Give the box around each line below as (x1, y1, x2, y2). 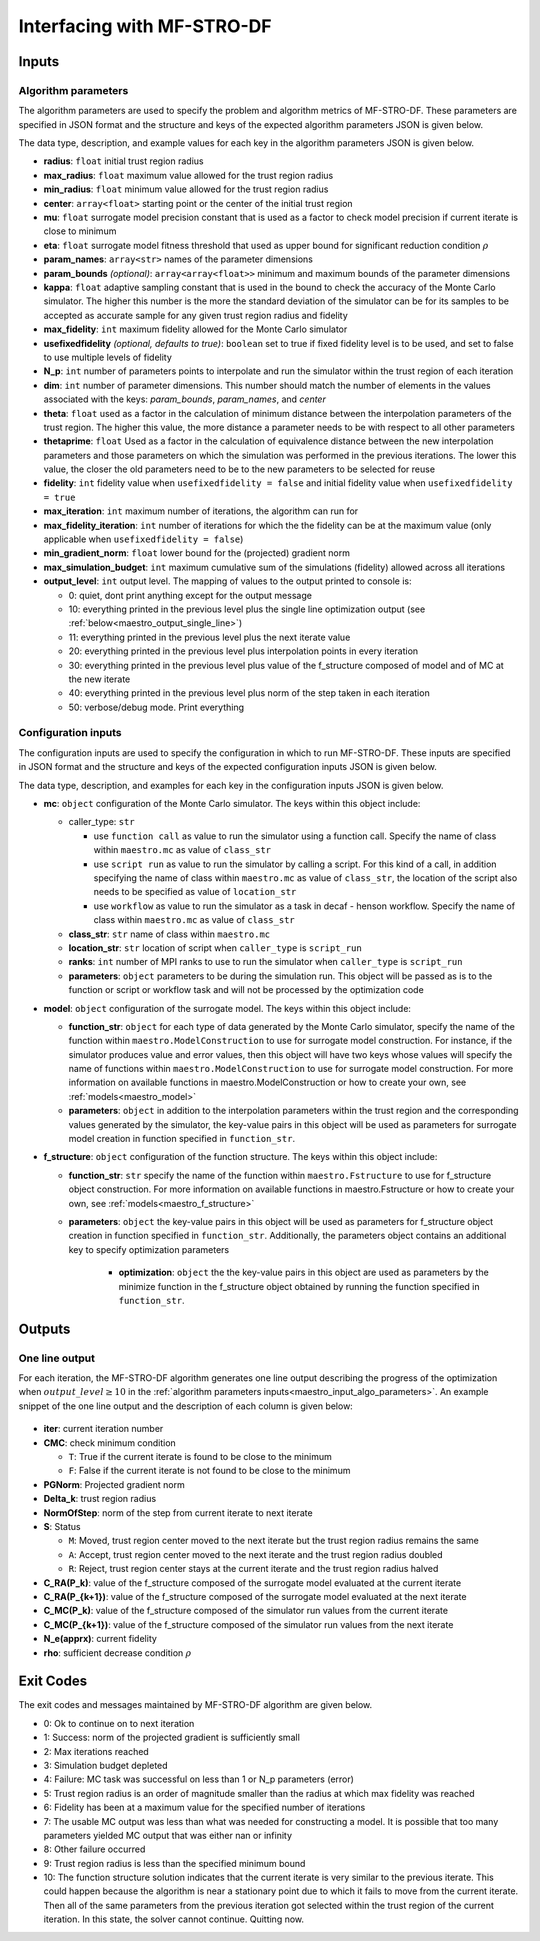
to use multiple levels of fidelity (43, 351, 172, 363)
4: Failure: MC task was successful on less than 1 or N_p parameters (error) (43, 1773, 355, 1785)
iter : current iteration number (43, 1423, 164, 1435)
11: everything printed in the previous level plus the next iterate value (68, 631, 351, 643)
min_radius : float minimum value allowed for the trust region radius (43, 183, 329, 195)
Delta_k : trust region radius (43, 1493, 157, 1505)
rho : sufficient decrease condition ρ (43, 1646, 192, 1659)
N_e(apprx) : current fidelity (43, 1633, 157, 1645)
